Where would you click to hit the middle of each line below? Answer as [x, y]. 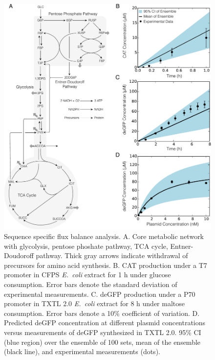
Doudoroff [19, 255]
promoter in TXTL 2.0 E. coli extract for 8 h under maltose [95, 303]
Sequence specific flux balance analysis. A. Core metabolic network [104, 236]
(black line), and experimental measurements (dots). [82, 351]
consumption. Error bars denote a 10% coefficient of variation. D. [102, 313]
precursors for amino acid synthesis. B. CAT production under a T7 [106, 265]
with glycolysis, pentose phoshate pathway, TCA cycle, [86, 246]
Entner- [182, 246]
